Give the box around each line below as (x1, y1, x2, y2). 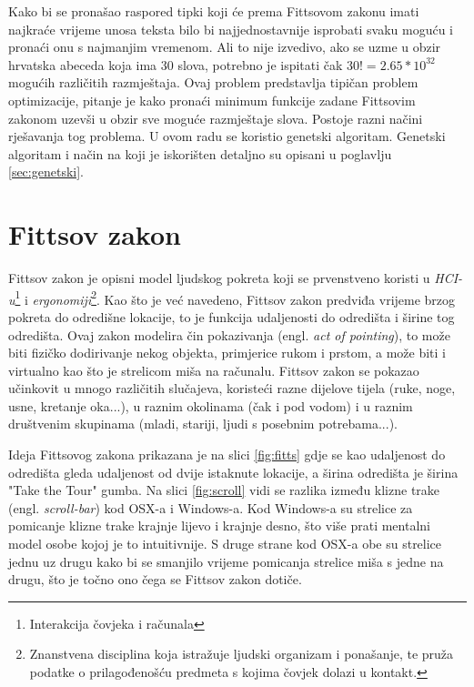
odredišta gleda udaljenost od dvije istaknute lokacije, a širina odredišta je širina (8, 462, 459, 481)
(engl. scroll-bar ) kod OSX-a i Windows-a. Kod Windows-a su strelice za (8, 498, 413, 517)
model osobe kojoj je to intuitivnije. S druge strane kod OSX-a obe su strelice (8, 534, 442, 553)
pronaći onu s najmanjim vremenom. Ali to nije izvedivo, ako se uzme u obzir (8, 37, 441, 56)
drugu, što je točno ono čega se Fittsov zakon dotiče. (8, 570, 302, 589)
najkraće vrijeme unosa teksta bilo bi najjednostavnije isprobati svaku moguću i (8, 19, 453, 38)
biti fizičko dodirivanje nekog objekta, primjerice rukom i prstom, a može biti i (8, 343, 446, 362)
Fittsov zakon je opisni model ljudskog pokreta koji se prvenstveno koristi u (8, 268, 430, 288)
